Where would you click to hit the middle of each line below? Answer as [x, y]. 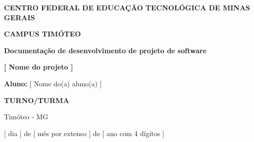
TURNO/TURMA [37, 100]
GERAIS [20, 17]
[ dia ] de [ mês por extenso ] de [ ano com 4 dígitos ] [84, 133]
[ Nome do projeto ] [39, 67]
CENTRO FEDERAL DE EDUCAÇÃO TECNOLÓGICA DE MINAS [127, 7]
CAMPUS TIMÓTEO [43, 34]
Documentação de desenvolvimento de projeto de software [105, 50]
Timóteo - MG [26, 117]
